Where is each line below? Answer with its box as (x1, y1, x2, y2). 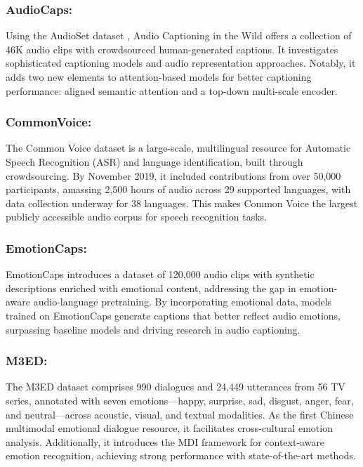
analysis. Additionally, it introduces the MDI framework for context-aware (6, 434, 325, 449)
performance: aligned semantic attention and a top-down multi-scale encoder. (6, 83, 338, 98)
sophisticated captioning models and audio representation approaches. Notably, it (6, 55, 356, 70)
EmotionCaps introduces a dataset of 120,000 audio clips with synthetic (6, 267, 315, 282)
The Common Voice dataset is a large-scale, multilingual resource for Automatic (6, 140, 351, 155)
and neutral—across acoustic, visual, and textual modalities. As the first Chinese (6, 407, 354, 421)
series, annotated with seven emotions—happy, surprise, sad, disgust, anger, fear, (6, 393, 354, 407)
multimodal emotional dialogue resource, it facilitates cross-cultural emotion (6, 421, 333, 435)
